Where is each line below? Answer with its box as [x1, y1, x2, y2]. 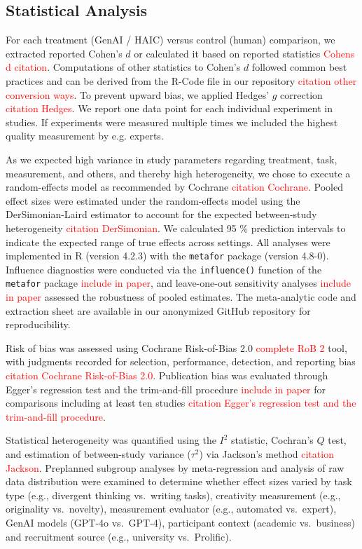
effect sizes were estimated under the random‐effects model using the [6, 193, 300, 208]
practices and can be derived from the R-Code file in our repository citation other [6, 73, 357, 88]
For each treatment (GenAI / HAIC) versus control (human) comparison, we [6, 32, 335, 47]
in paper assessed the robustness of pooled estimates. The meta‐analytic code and [6, 290, 356, 304]
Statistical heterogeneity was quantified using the [6, 433, 216, 447]
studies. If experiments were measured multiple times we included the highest [6, 114, 338, 129]
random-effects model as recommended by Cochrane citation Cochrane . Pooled [6, 179, 343, 194]
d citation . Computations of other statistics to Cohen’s [6, 60, 241, 74]
